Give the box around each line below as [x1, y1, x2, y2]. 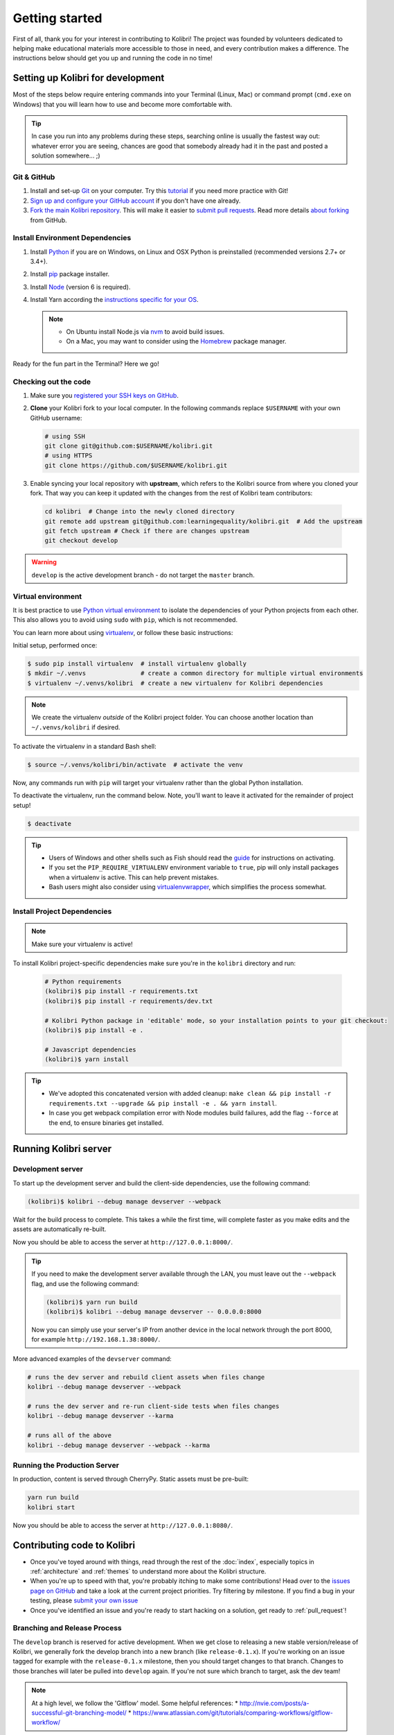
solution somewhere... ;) [31, 151, 100, 160]
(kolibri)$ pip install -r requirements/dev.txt [44, 997, 213, 1005]
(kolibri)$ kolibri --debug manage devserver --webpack [27, 1197, 222, 1205]
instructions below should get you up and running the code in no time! [12, 54, 213, 62]
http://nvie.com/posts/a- [239, 1699, 310, 1707]
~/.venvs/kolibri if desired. [31, 722, 120, 731]
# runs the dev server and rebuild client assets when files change [27, 1373, 265, 1381]
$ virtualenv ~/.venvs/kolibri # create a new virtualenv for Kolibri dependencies [27, 679, 323, 687]
